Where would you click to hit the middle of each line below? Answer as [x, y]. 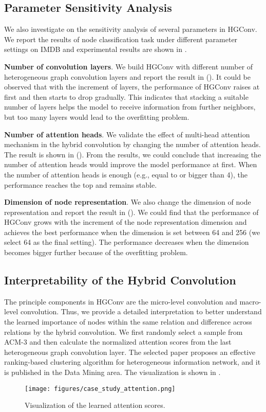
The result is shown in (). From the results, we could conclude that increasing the [133, 154]
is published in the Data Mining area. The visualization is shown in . [112, 372]
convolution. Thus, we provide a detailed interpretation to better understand [141, 311]
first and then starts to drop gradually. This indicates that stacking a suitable [126, 96]
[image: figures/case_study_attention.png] [100, 389]
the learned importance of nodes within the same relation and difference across [128, 322]
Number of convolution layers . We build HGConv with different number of [129, 66]
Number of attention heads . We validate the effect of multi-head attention [127, 134]
